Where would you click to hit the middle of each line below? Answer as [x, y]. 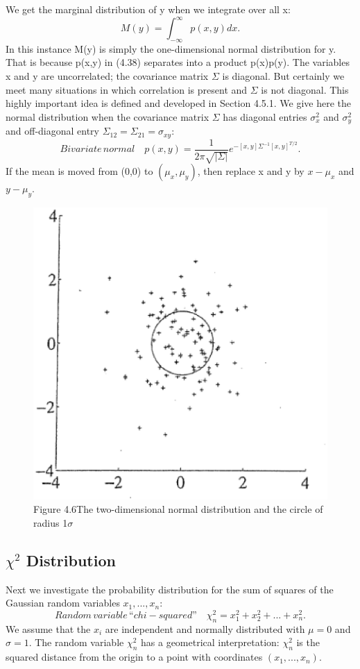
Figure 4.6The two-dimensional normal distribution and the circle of [178, 509]
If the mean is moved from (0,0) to [79, 171]
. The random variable [76, 642]
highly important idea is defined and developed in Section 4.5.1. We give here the [178, 103]
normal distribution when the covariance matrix [108, 116]
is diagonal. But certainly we [283, 76]
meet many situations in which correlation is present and [127, 89]
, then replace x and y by [251, 171]
